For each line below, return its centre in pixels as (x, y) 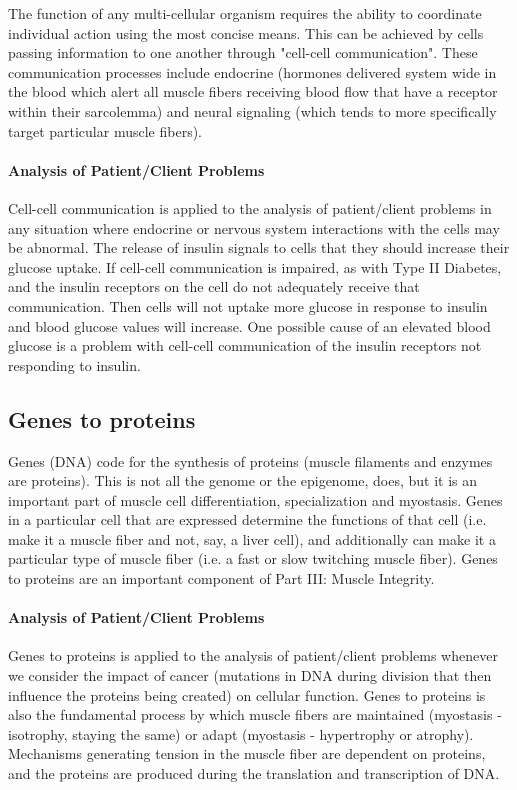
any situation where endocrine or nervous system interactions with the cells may (254, 227)
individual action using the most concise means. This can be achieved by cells (246, 32)
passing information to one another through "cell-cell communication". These (243, 52)
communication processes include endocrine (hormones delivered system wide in (252, 71)
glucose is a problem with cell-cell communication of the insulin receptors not (245, 345)
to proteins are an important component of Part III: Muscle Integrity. (221, 578)
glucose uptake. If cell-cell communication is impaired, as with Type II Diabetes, (255, 266)
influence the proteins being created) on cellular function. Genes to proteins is (247, 694)
